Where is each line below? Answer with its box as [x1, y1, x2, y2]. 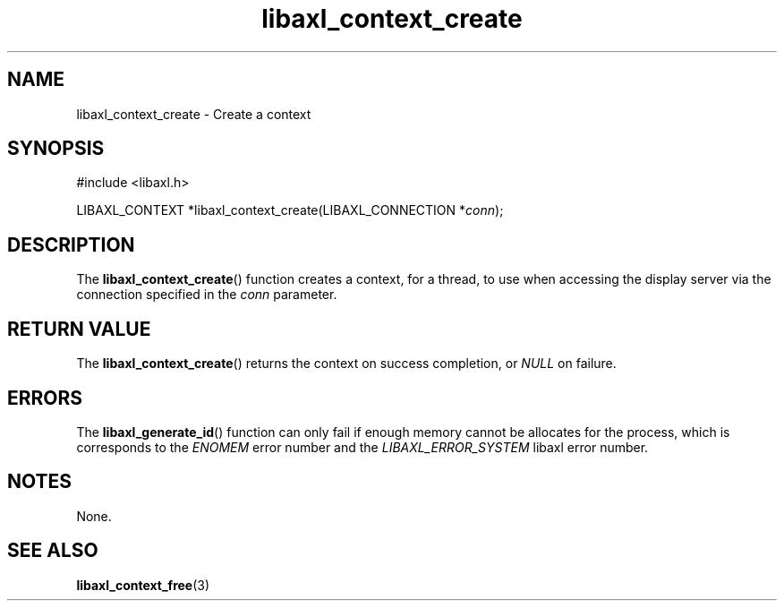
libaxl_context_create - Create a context [76, 106, 311, 122]
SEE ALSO [7, 539, 98, 562]
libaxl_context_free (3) [76, 577, 210, 593]
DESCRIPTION [7, 233, 135, 256]
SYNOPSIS [7, 137, 105, 160]
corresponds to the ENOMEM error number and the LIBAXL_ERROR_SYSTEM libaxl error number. [76, 439, 649, 455]
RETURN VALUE [7, 317, 151, 340]
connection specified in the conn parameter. [76, 287, 337, 303]
